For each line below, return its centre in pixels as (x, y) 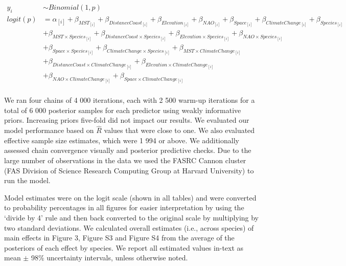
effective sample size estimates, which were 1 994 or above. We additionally (122, 140)
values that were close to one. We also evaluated (179, 130)
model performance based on (49, 130)
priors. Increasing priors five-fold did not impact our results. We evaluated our (127, 120)
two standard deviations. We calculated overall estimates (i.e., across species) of (129, 227)
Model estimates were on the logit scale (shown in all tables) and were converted (130, 197)
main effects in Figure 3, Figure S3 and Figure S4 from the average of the (119, 238)
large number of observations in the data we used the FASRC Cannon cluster (125, 160)
